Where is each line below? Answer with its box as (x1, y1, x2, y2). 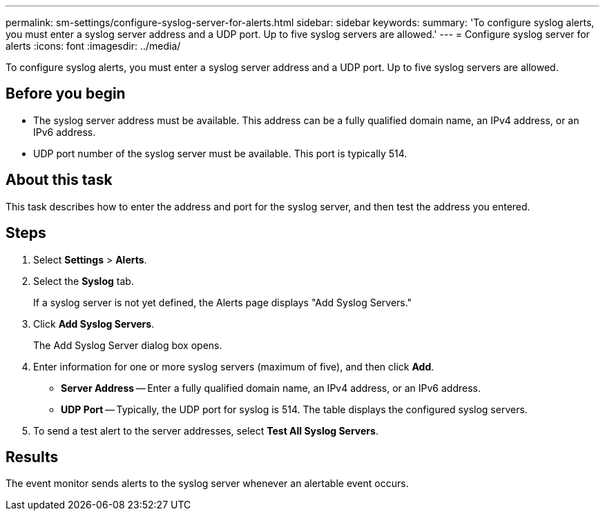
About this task (6, 171, 113, 189)
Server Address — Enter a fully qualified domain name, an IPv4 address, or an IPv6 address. (61, 381, 481, 394)
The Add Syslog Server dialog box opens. (33, 339, 222, 351)
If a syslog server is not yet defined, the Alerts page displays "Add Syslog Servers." (33, 296, 412, 308)
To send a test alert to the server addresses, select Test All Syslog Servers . (33, 424, 378, 437)
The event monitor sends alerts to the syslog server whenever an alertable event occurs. (6, 477, 409, 490)
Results (6, 448, 59, 466)
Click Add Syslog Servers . (33, 317, 155, 330)
